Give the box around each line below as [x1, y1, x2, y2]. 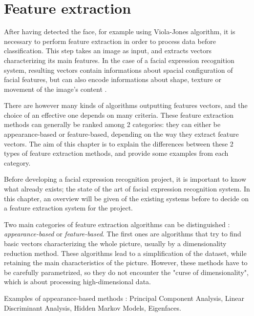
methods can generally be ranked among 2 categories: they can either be [4, 119, 221, 129]
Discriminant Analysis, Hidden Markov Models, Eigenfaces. [4, 302, 181, 313]
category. [4, 157, 31, 168]
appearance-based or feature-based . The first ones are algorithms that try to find [4, 229, 241, 239]
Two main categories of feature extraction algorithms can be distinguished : [4, 219, 230, 229]
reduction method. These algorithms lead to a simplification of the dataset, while [4, 248, 247, 258]
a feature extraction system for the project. [4, 203, 133, 213]
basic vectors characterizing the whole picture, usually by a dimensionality [4, 238, 227, 248]
